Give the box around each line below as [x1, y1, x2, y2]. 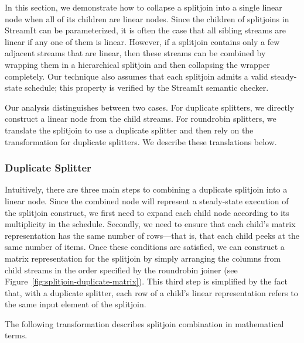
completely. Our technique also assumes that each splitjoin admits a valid [5, 70, 268, 82]
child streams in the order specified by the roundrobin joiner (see [5, 263, 238, 276]
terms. [5, 329, 28, 341]
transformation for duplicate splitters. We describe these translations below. [5, 135, 277, 148]
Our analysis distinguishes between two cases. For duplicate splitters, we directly [5, 101, 295, 113]
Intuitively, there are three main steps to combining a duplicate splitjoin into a [5, 183, 288, 195]
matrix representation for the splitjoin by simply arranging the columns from [5, 252, 281, 264]
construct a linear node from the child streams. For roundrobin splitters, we [5, 112, 276, 125]
